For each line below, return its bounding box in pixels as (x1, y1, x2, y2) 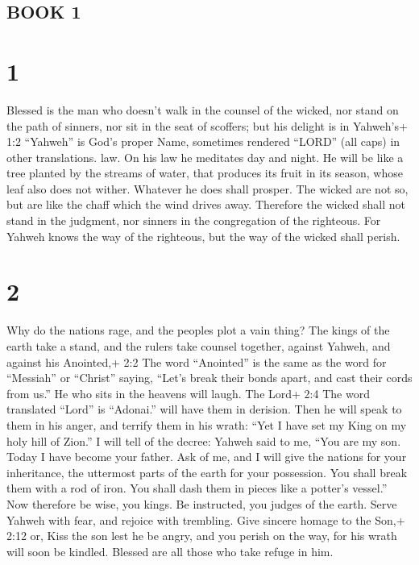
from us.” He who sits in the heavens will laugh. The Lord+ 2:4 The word (6, 384, 370, 401)
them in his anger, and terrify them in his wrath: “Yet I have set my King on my (6, 416, 407, 433)
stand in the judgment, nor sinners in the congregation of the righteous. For (6, 212, 381, 229)
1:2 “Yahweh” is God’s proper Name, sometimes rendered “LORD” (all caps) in (6, 133, 400, 150)
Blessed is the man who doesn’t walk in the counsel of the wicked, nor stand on (6, 101, 399, 118)
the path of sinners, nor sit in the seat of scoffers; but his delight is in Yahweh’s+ (6, 117, 408, 134)
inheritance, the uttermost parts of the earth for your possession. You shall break (6, 463, 408, 480)
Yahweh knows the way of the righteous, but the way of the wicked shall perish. (6, 227, 400, 244)
